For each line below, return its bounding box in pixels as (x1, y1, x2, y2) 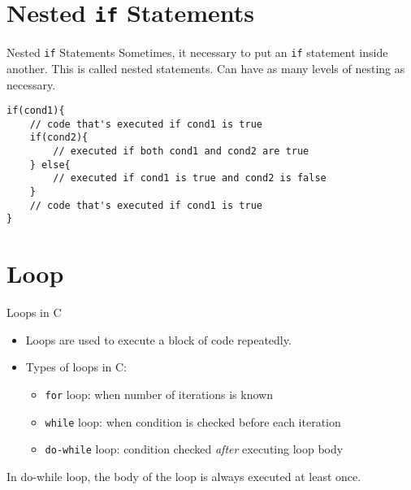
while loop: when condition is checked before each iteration (45, 413, 341, 430)
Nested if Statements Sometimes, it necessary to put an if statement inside (6, 44, 388, 61)
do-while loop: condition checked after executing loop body (45, 440, 344, 457)
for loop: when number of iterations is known (45, 385, 273, 402)
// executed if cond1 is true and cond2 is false (53, 172, 327, 184)
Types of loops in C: (25, 358, 128, 375)
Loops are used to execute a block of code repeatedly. (25, 331, 292, 348)
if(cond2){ (29, 132, 89, 144)
